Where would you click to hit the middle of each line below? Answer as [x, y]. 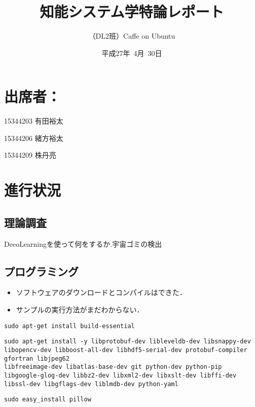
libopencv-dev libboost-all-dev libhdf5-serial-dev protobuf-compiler [126, 350]
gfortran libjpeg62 [37, 358]
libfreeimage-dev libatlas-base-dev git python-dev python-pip [113, 367]
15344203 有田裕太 [34, 121]
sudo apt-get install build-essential [69, 326]
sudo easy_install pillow [48, 400]
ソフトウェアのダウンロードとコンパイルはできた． [101, 292]
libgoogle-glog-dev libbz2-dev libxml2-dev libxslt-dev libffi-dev [120, 375]
